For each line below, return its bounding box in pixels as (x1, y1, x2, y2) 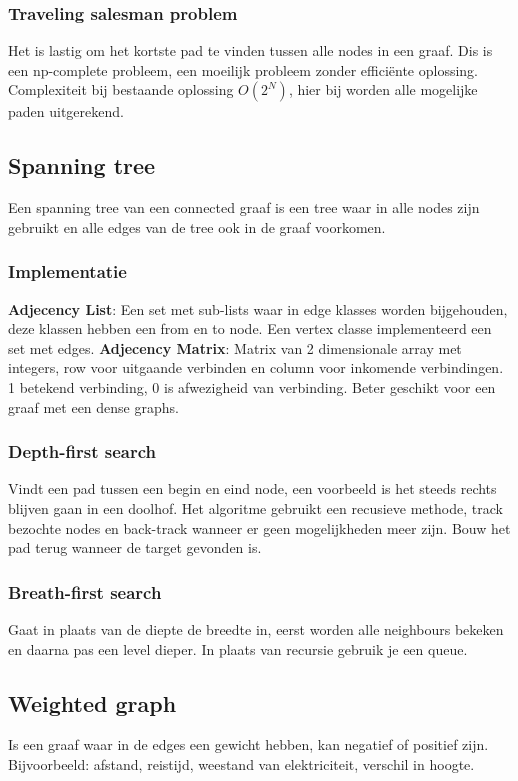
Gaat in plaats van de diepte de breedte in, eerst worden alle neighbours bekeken (8, 618, 504, 639)
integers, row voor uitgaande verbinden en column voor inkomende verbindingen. (8, 357, 504, 378)
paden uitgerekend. (8, 101, 124, 122)
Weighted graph (8, 687, 177, 718)
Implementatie (8, 259, 127, 284)
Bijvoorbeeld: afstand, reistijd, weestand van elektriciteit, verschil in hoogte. (8, 753, 475, 774)
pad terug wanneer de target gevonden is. (8, 537, 262, 558)
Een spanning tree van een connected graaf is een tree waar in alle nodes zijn (8, 197, 480, 218)
